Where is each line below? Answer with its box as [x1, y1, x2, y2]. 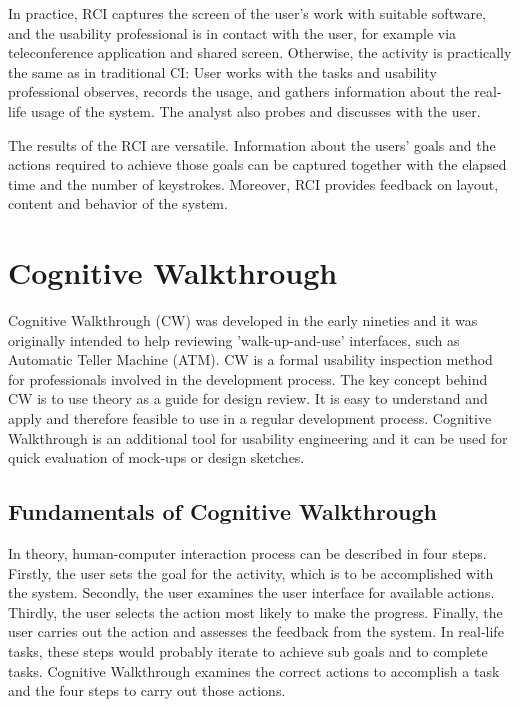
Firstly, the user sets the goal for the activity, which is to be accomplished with [8, 562, 494, 583]
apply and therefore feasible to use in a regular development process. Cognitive [8, 408, 492, 429]
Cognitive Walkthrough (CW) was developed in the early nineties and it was [8, 310, 478, 331]
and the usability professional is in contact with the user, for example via [8, 22, 457, 43]
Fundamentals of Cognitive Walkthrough [8, 496, 437, 527]
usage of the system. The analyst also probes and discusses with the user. [30, 100, 481, 121]
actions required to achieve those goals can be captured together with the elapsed [8, 154, 507, 175]
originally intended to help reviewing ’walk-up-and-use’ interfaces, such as [8, 329, 460, 350]
